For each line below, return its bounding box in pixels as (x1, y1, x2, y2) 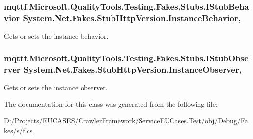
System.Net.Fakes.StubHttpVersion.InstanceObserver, (23, 63, 242, 75)
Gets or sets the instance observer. (4, 82, 108, 92)
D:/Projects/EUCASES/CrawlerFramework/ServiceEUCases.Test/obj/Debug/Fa (4, 115, 248, 126)
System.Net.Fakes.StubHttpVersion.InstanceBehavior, (23, 11, 241, 24)
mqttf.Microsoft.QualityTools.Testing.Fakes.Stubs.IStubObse (4, 52, 249, 64)
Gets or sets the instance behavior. (4, 31, 109, 41)
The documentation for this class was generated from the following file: (4, 99, 218, 109)
